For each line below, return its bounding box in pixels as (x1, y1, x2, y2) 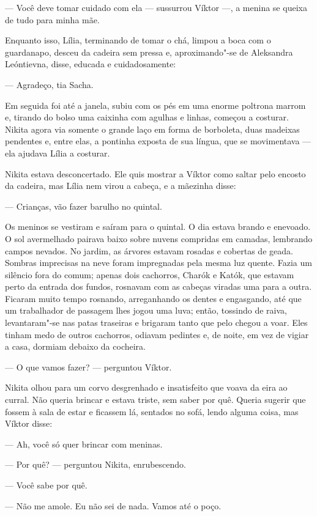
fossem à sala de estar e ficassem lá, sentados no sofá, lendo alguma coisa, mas (5, 405, 299, 418)
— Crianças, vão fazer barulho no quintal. (5, 199, 162, 212)
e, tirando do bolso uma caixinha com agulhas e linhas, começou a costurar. (5, 111, 289, 123)
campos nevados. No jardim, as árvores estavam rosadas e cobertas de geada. (5, 244, 293, 257)
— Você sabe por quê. (5, 479, 88, 491)
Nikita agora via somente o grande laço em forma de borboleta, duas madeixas (5, 122, 300, 135)
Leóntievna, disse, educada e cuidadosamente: (5, 57, 176, 70)
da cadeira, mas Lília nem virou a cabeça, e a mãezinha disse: (5, 179, 236, 192)
